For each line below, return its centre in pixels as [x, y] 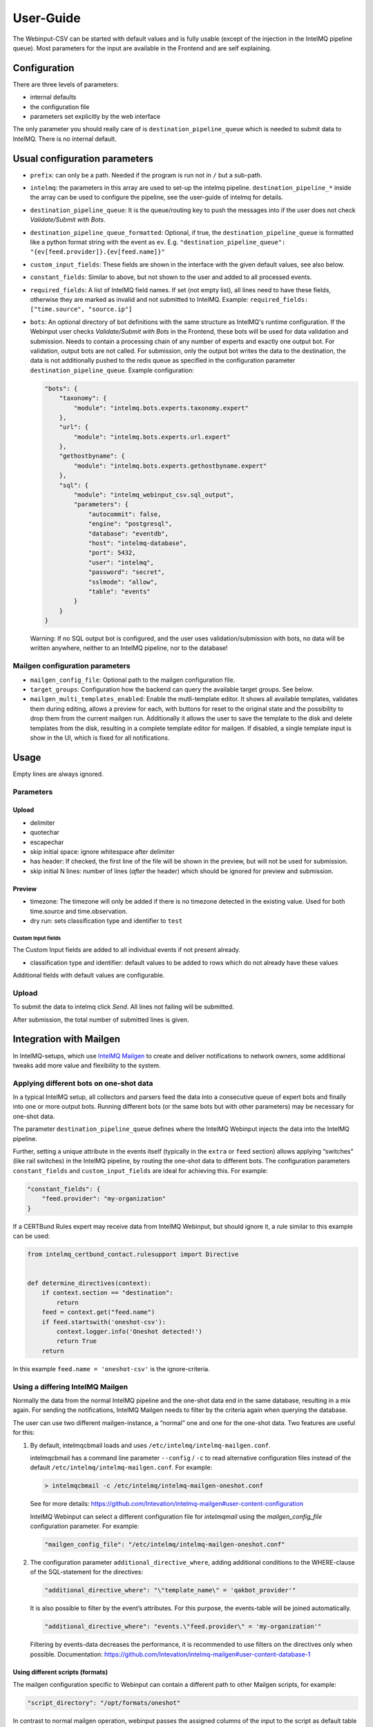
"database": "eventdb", [128, 533]
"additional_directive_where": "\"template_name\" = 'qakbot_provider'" [170, 1590]
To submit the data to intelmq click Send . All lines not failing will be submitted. [123, 1007]
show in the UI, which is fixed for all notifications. [100, 737]
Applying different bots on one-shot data [83, 1083]
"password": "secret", [126, 572]
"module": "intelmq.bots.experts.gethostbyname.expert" [170, 466]
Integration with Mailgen [67, 1039]
